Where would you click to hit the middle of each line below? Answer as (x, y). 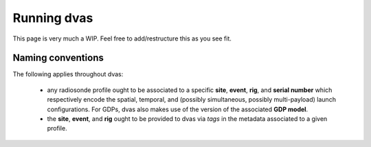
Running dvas (53, 18)
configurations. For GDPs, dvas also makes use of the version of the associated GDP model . (178, 109)
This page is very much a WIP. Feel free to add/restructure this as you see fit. (122, 38)
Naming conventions (58, 58)
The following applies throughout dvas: (68, 74)
